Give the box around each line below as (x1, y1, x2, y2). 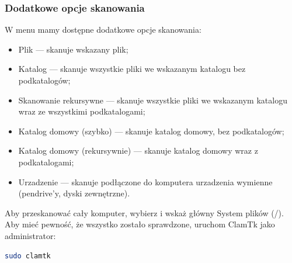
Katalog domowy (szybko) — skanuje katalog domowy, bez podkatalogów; (18, 124, 284, 137)
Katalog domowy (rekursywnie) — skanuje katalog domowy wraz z (18, 144, 258, 157)
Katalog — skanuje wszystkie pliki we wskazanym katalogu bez (18, 63, 246, 75)
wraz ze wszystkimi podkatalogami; (18, 105, 145, 117)
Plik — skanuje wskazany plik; (18, 43, 128, 55)
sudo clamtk (5, 251, 51, 260)
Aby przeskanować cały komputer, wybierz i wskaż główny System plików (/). (5, 206, 284, 219)
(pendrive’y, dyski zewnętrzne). (18, 187, 130, 199)
